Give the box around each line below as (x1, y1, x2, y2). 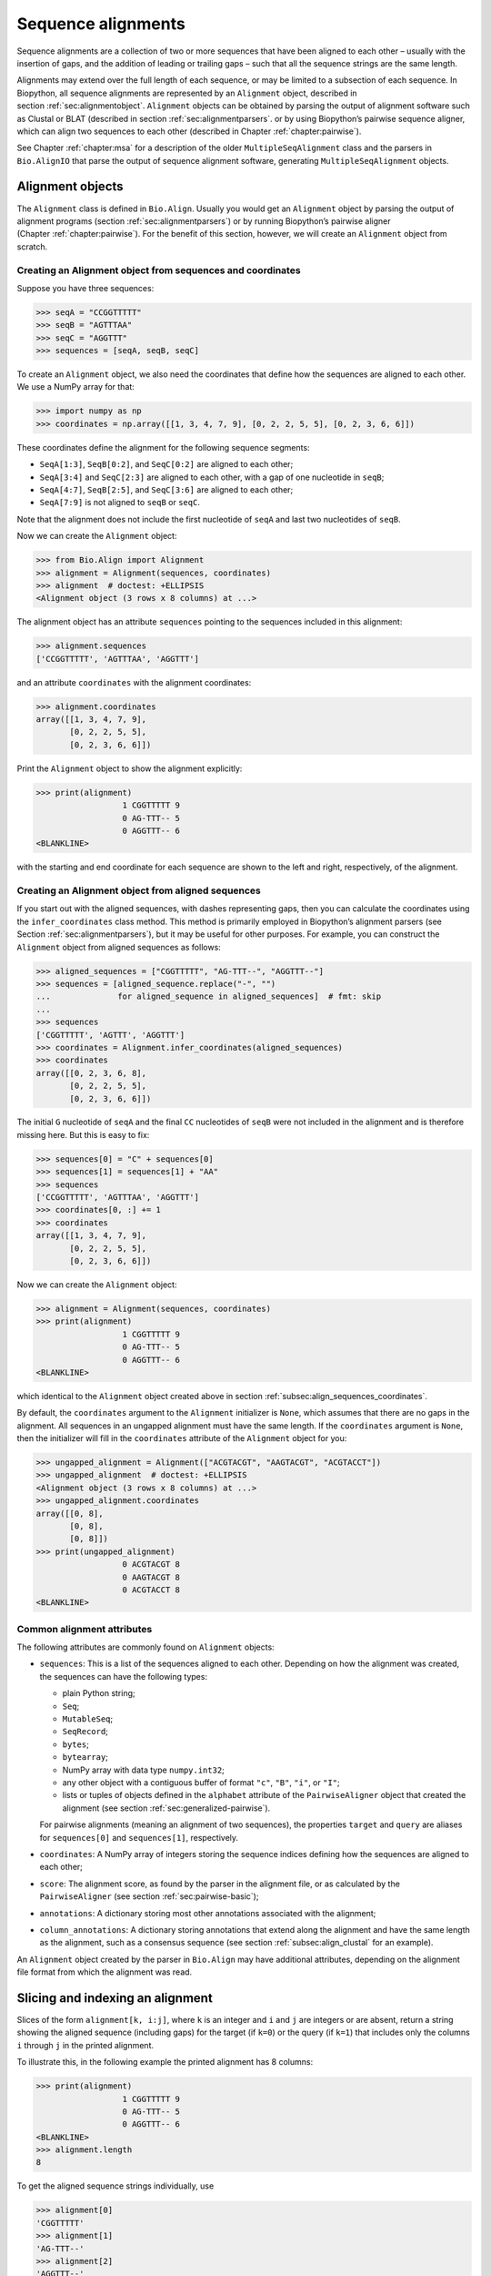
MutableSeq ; (62, 1713, 114, 1724)
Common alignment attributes (16, 1622, 153, 1635)
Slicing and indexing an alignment (16, 1990, 213, 2006)
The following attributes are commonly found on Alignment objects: (16, 1641, 275, 1652)
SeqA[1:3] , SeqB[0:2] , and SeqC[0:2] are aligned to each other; (39, 459, 294, 470)
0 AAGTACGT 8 (122, 1571, 181, 1582)
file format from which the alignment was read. (16, 1966, 193, 1977)
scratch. (16, 241, 48, 252)
